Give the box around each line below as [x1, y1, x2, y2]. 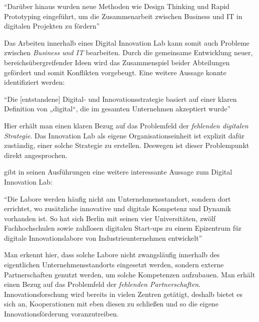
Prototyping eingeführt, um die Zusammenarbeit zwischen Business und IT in [4, 11, 242, 21]
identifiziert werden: [4, 77, 65, 87]
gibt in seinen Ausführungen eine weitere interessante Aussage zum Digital [4, 167, 232, 177]
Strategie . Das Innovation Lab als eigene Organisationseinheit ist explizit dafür [4, 130, 245, 140]
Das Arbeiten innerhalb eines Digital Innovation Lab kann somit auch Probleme [4, 37, 249, 48]
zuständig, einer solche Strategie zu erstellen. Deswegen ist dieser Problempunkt [4, 140, 249, 150]
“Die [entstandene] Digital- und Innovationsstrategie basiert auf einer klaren [4, 93, 237, 104]
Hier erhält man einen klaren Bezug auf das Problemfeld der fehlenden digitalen [4, 120, 248, 130]
